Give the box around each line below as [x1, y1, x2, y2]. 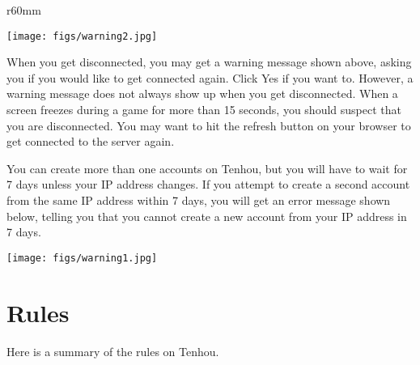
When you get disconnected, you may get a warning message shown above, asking [6, 53, 412, 70]
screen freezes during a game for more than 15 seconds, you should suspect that [6, 101, 401, 118]
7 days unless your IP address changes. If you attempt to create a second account [6, 176, 410, 193]
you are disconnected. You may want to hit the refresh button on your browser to [6, 117, 411, 134]
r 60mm [6, 2, 41, 18]
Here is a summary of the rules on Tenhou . [6, 342, 219, 359]
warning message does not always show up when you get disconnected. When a [6, 85, 398, 102]
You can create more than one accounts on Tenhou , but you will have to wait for [6, 159, 408, 176]
